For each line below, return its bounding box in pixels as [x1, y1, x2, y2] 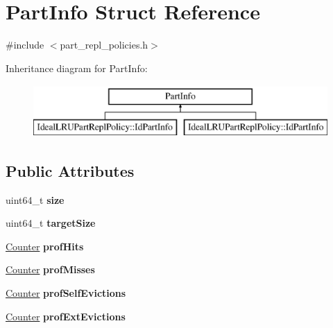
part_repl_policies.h [60, 37, 148, 52]
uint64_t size [6, 192, 65, 207]
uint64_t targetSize [6, 216, 96, 230]
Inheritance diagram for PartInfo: [6, 60, 148, 75]
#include [6, 37, 44, 52]
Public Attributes [6, 159, 135, 181]
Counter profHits [6, 239, 84, 253]
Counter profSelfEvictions [6, 286, 126, 300]
